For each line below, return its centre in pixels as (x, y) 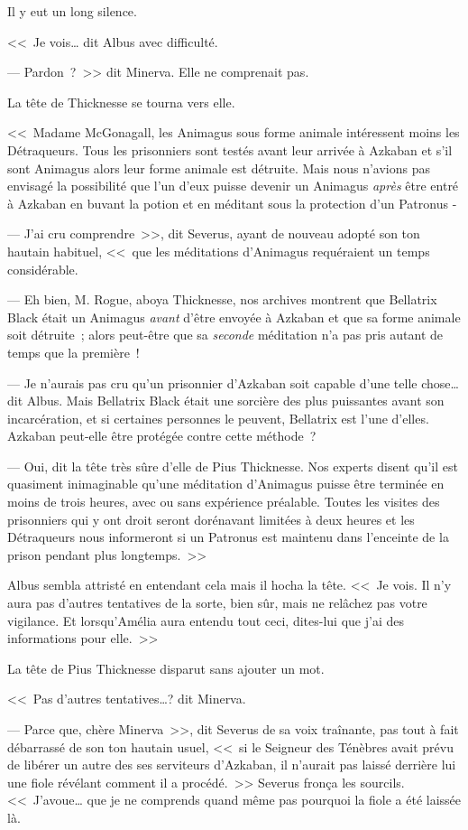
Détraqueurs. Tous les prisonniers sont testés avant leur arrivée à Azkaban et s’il (230, 149)
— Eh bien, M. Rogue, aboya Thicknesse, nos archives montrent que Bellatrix (222, 299)
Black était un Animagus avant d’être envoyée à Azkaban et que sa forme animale (234, 317)
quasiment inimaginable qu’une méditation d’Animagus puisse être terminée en (226, 484)
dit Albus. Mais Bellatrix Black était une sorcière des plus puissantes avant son (226, 401)
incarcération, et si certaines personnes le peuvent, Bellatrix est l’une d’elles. (218, 418)
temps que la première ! (73, 352)
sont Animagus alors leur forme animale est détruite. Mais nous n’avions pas (219, 168)
